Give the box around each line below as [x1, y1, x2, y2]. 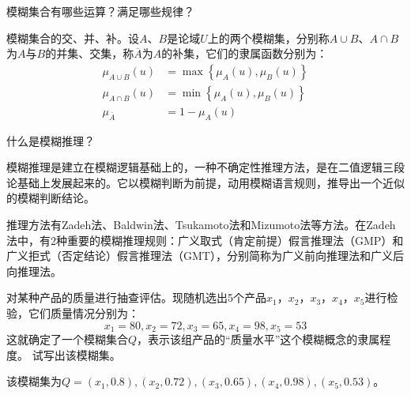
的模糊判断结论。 [6, 190, 95, 206]
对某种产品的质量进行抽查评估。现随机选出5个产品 [6, 289, 266, 306]
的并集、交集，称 [45, 45, 134, 62]
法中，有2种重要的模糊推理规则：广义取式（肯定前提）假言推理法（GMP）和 [6, 231, 404, 248]
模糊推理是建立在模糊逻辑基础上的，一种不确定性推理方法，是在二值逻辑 [6, 159, 383, 175]
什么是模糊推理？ [6, 132, 95, 149]
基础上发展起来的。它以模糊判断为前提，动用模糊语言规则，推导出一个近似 [17, 174, 405, 190]
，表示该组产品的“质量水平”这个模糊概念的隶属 [137, 331, 380, 348]
